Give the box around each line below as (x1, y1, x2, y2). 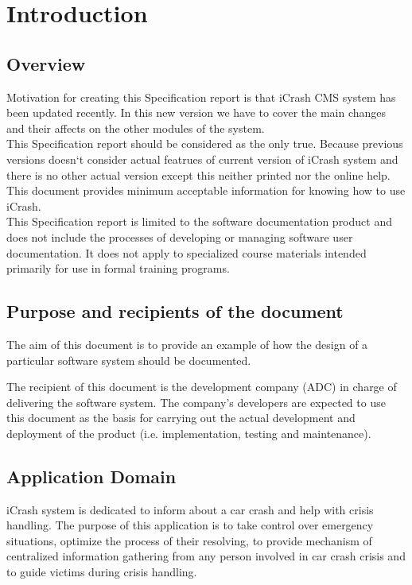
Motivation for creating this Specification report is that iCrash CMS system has (6, 88, 396, 105)
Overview (6, 51, 86, 76)
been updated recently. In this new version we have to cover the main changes (6, 104, 387, 121)
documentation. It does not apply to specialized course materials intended (6, 244, 367, 261)
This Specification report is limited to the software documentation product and (6, 213, 392, 230)
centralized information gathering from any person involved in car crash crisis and (6, 548, 406, 564)
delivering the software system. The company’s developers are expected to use (6, 393, 386, 410)
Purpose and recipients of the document (6, 299, 344, 323)
